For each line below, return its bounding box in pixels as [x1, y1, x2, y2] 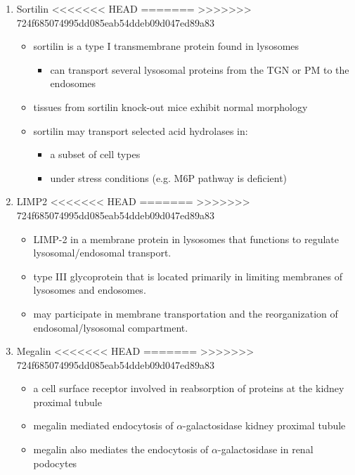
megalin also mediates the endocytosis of [33, 442, 209, 457]
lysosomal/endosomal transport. [33, 245, 172, 260]
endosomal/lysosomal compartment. [33, 320, 188, 334]
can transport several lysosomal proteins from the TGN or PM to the [50, 62, 349, 77]
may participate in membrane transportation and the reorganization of [33, 306, 338, 320]
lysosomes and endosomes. [33, 282, 146, 297]
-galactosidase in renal [218, 442, 314, 457]
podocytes [33, 455, 77, 470]
